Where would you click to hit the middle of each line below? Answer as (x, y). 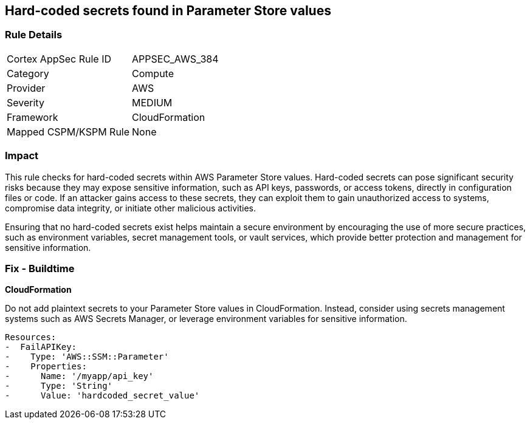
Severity (26, 102)
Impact (22, 156)
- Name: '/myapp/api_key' (79, 376)
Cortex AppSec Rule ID (59, 59)
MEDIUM (152, 102)
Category (28, 73)
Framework (33, 117)
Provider (26, 88)
